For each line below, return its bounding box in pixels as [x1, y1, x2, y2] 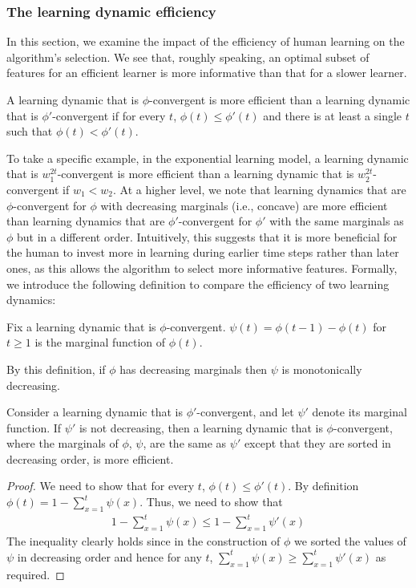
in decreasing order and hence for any [17, 548, 202, 565]
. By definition [288, 477, 359, 494]
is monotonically [281, 360, 362, 377]
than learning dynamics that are [6, 213, 165, 229]
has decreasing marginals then [119, 360, 268, 377]
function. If [6, 419, 62, 436]
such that [6, 123, 53, 140]
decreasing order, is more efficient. [6, 450, 174, 467]
